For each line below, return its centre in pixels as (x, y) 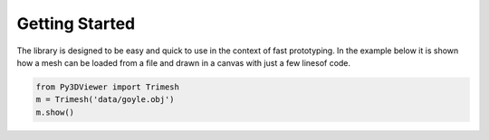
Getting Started (76, 23)
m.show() (55, 112)
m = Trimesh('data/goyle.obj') (105, 100)
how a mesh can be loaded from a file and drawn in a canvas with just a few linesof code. (184, 62)
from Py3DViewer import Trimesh (108, 87)
